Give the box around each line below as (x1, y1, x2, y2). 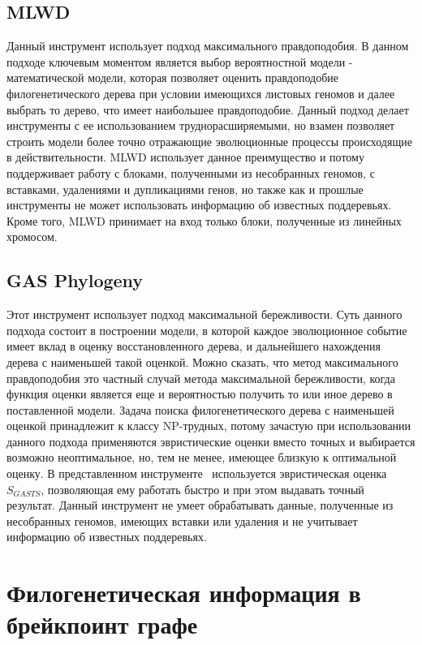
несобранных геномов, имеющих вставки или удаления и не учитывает (6, 512, 358, 529)
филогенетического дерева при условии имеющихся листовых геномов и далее (6, 84, 395, 101)
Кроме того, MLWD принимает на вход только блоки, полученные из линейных (6, 212, 402, 229)
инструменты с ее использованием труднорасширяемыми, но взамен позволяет (6, 117, 395, 134)
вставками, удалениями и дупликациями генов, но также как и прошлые (6, 180, 364, 197)
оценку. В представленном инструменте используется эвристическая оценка (6, 465, 387, 482)
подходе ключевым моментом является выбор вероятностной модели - (6, 53, 353, 70)
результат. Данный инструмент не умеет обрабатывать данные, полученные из (6, 497, 394, 514)
